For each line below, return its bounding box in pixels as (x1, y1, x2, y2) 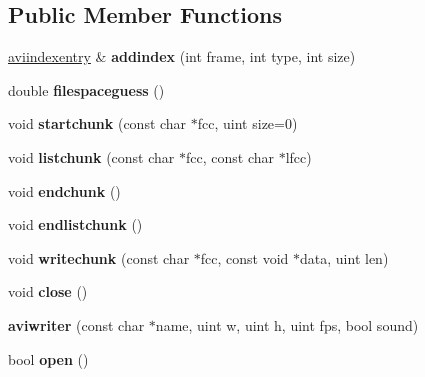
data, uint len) (300, 247, 389, 268)
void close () (8, 281, 88, 302)
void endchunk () (8, 180, 121, 201)
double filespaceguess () (8, 79, 165, 100)
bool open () (8, 348, 89, 369)
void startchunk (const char (8, 113, 187, 134)
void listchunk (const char (8, 146, 175, 167)
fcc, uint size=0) (197, 113, 298, 134)
